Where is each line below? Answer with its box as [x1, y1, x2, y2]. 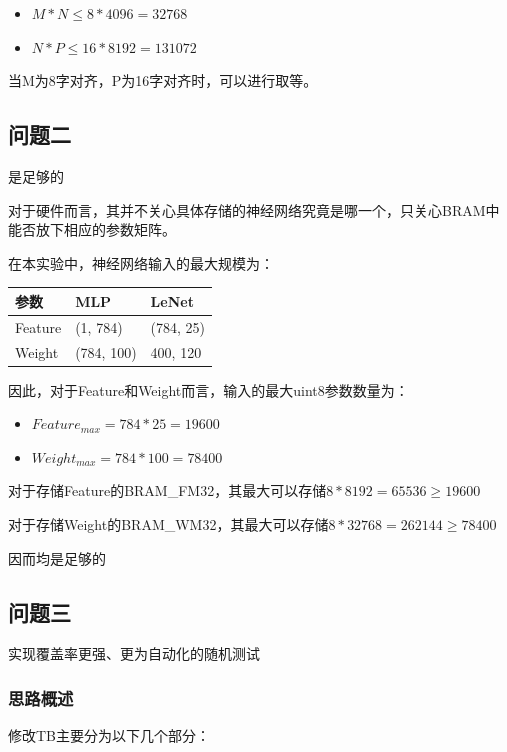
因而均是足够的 [8, 547, 106, 568]
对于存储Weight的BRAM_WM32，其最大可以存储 [8, 514, 329, 535]
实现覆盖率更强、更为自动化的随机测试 [8, 643, 260, 664]
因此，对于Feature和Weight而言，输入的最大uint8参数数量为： [8, 379, 409, 400]
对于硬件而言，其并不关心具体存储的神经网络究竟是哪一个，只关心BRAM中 [8, 199, 500, 220]
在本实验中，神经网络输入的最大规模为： [8, 252, 274, 273]
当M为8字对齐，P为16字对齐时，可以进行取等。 [8, 70, 318, 91]
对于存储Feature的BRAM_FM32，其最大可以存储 [8, 480, 327, 501]
